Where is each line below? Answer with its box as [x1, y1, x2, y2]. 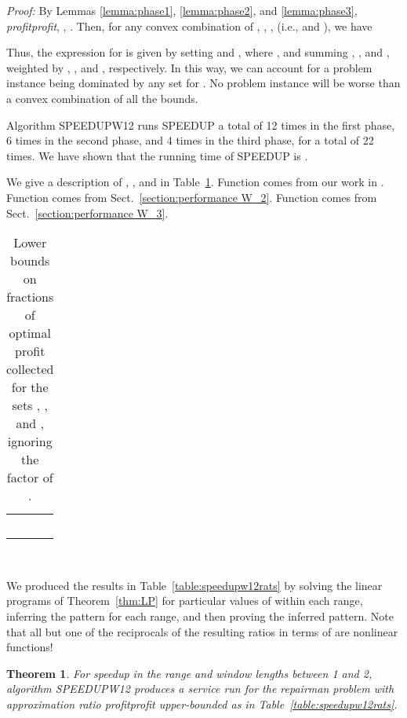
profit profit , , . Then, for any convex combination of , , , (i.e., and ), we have [6, 17, 372, 34]
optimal [9, 324, 51, 343]
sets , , [12, 396, 48, 415]
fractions [6, 288, 54, 306]
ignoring [7, 432, 53, 451]
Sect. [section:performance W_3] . [6, 204, 169, 221]
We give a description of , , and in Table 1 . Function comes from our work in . [6, 174, 384, 190]
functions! [6, 639, 53, 655]
